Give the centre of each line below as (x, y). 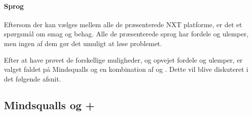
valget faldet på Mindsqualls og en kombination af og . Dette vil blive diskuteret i (126, 69)
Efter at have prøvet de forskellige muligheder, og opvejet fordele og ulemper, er (123, 59)
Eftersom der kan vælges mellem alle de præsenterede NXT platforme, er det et (123, 24)
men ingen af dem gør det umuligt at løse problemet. (83, 43)
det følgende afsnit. (32, 78)
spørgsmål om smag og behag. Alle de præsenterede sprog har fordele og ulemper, (126, 34)
